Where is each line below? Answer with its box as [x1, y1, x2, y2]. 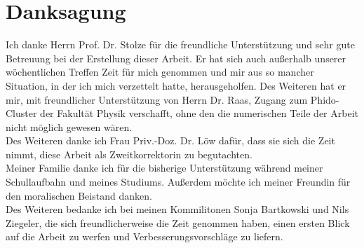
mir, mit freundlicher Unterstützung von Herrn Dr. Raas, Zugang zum [6, 92, 308, 106]
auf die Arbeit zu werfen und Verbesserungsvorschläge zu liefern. [6, 229, 283, 244]
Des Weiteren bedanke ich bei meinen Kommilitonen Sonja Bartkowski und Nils [6, 202, 349, 216]
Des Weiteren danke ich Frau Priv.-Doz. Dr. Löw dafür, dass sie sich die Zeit [6, 133, 335, 148]
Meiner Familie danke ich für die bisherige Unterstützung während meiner [6, 160, 323, 175]
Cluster [6, 106, 37, 120]
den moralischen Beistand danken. [6, 188, 152, 202]
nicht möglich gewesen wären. [6, 119, 133, 134]
